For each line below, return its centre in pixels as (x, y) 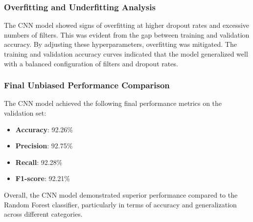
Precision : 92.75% (44, 146)
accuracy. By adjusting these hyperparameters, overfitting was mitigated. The (120, 44)
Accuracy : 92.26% (44, 129)
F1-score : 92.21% (43, 178)
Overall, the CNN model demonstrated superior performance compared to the (121, 194)
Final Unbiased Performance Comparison (87, 85)
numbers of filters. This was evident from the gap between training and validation (127, 34)
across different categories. (43, 214)
